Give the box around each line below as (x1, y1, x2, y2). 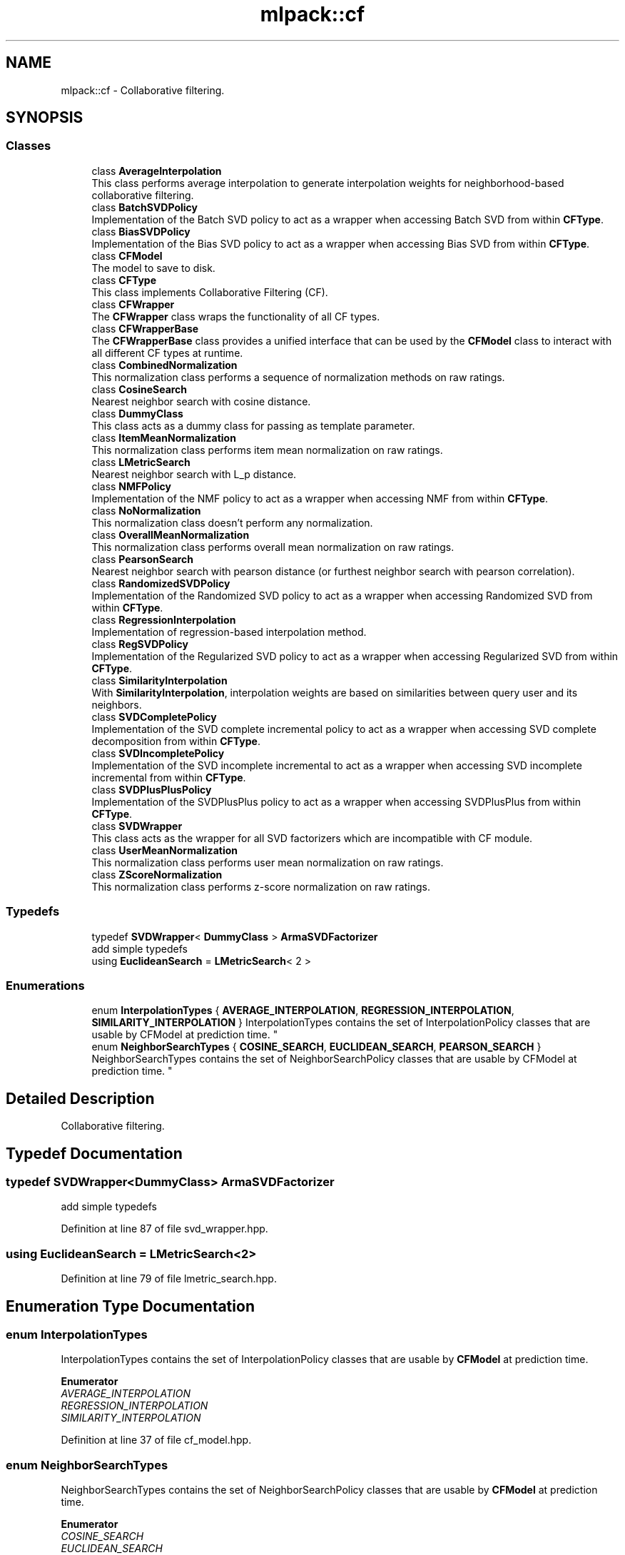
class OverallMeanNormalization (91, 528, 250, 541)
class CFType (91, 273, 156, 286)
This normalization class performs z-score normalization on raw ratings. (91, 880, 430, 893)
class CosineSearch (91, 383, 188, 395)
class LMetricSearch (91, 455, 190, 468)
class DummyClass (91, 407, 183, 420)
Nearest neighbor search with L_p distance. (91, 467, 297, 480)
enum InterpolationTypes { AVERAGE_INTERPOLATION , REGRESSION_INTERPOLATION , (91, 1004, 514, 1017)
